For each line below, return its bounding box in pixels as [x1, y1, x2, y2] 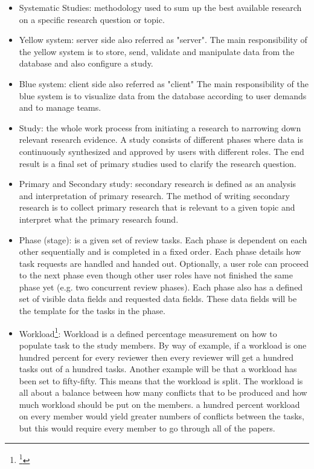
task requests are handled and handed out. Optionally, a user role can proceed [19, 257, 309, 269]
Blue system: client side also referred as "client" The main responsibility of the [19, 77, 309, 90]
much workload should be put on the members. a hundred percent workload [19, 398, 300, 410]
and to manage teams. [19, 101, 101, 114]
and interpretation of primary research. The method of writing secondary [19, 189, 290, 202]
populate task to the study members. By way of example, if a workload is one [19, 338, 307, 351]
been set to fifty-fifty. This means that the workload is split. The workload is [19, 374, 303, 387]
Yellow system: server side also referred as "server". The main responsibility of [19, 33, 307, 46]
